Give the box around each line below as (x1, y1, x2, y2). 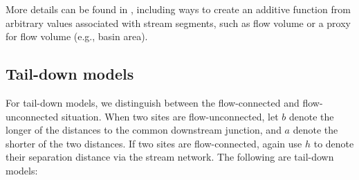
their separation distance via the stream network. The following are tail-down (6, 150, 334, 164)
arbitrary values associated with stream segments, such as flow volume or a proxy (6, 15, 351, 30)
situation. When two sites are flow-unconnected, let (61, 109, 279, 123)
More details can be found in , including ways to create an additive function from (6, 2, 351, 16)
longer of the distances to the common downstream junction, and (6, 123, 282, 137)
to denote (313, 136, 354, 150)
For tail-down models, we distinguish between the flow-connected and (6, 95, 300, 109)
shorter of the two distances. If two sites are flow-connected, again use (6, 136, 302, 150)
